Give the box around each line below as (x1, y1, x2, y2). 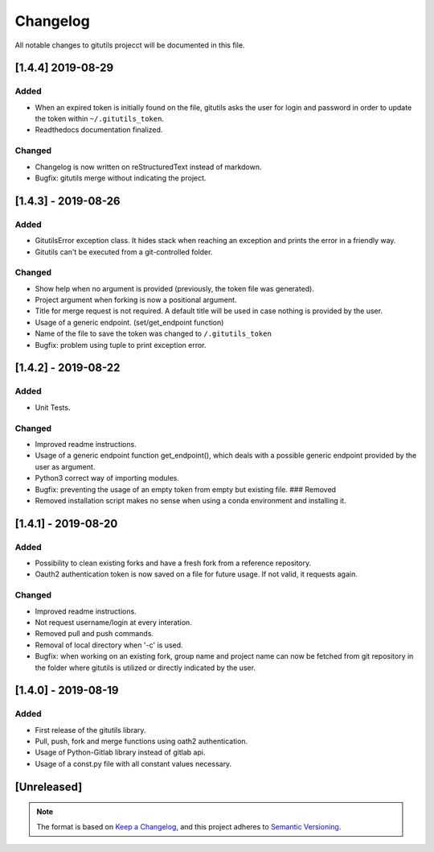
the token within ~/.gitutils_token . (35, 114, 165, 124)
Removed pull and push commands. (35, 629, 154, 639)
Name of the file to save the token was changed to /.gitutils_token (35, 329, 272, 338)
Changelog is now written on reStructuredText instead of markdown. (35, 162, 262, 172)
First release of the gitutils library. (35, 725, 146, 734)
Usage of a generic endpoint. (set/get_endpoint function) (35, 317, 224, 327)
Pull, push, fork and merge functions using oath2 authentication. (35, 737, 248, 747)
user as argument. (35, 461, 96, 471)
